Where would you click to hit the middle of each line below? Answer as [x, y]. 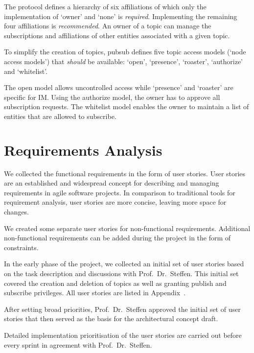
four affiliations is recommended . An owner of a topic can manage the [108, 26]
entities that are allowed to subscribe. [60, 116]
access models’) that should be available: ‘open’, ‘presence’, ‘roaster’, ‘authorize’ [124, 61]
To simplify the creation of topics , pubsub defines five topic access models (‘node [125, 52]
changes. [17, 212]
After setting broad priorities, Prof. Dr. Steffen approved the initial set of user [122, 309]
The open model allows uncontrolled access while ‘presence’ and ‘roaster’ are [119, 87]
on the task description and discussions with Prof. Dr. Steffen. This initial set [121, 273]
